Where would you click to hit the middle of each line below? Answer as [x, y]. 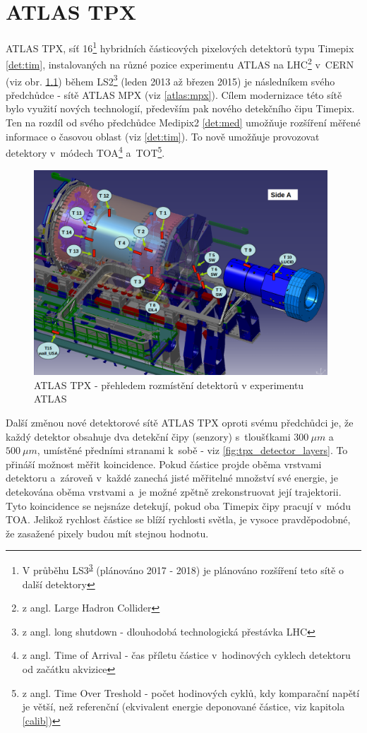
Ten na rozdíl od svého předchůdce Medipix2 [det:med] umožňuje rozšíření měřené [183, 123]
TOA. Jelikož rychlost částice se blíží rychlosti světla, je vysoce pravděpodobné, [178, 519]
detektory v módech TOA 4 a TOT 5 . [85, 151]
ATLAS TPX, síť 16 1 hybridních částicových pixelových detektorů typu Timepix [180, 47]
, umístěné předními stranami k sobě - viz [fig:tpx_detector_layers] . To [192, 450]
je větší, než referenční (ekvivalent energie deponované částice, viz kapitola [183, 707]
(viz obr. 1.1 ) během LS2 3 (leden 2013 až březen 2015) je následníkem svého [170, 80]
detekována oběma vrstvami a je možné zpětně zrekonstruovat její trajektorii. [174, 491]
